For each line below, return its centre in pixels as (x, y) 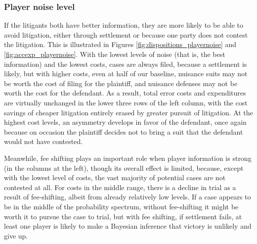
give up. (16, 235)
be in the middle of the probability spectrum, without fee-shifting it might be (121, 206)
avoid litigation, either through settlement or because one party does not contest (126, 34)
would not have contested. (43, 141)
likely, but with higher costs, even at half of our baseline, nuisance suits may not (126, 73)
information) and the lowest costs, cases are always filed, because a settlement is (126, 64)
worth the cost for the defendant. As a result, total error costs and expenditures (125, 93)
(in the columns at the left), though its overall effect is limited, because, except (124, 168)
